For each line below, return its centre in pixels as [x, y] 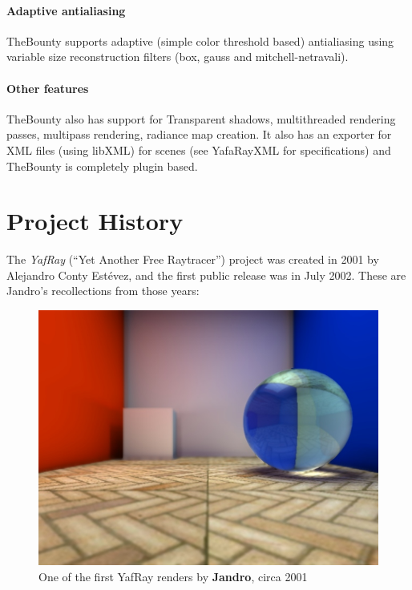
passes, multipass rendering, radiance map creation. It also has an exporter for [199, 134]
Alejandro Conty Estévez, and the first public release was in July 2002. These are [206, 275]
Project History [95, 221]
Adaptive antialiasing [66, 10]
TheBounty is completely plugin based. [102, 166]
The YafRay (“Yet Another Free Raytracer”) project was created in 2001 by [193, 259]
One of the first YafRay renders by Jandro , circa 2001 [173, 576]
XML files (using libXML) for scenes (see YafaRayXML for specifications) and [199, 150]
